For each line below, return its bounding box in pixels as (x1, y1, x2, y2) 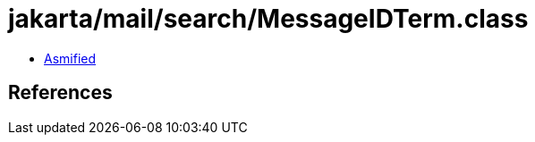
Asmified (44, 50, 97, 66)
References (8, 81, 113, 104)
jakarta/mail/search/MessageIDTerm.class (8, 4, 529, 34)
